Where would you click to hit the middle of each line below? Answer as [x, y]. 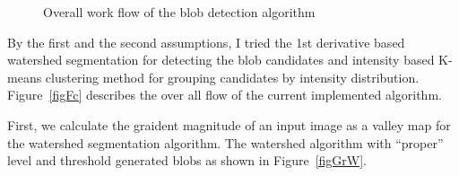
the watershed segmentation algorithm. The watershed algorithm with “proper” [225, 142]
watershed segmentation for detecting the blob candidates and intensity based [221, 60]
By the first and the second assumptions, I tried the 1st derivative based [206, 42]
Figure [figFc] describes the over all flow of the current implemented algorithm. [225, 95]
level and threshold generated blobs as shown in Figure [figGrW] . [187, 160]
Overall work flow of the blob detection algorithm [179, 12]
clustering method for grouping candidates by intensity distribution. [232, 77]
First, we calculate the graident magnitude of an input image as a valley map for [229, 124]
